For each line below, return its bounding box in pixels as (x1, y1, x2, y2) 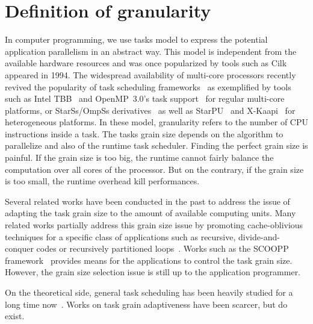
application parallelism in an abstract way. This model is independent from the (5, 45, 297, 57)
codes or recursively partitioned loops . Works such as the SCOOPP (36, 242, 289, 255)
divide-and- (238, 230, 280, 243)
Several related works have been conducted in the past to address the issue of (5, 195, 290, 207)
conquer (5, 242, 34, 255)
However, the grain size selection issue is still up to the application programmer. (5, 266, 301, 278)
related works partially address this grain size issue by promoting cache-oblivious (5, 219, 303, 231)
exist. (5, 310, 25, 322)
